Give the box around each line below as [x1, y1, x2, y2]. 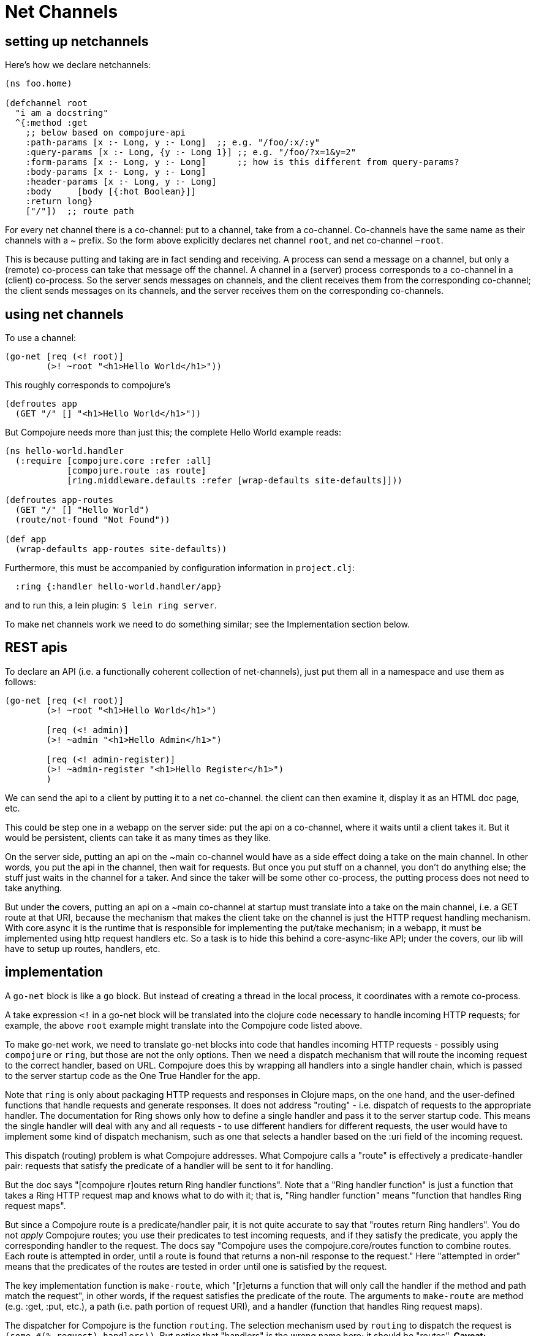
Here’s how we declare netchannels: [5, 60, 151, 71]
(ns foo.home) [5, 79, 72, 89]
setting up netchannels [5, 33, 149, 49]
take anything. [5, 882, 62, 893]
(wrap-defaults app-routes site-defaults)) [15, 544, 227, 555]
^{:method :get [15, 118, 88, 128]
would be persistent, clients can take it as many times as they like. [5, 832, 271, 843]
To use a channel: [5, 332, 77, 344]
